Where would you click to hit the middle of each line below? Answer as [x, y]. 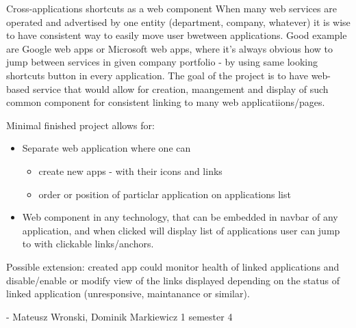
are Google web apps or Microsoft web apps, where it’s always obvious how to [170, 48]
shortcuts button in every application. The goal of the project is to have [157, 75]
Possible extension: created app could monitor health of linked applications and [173, 266]
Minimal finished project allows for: [80, 125]
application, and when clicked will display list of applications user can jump [181, 230]
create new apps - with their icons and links [130, 170]
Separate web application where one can [106, 148]
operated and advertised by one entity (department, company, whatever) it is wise [178, 22]
